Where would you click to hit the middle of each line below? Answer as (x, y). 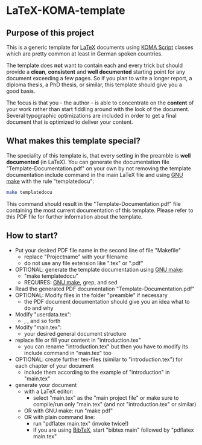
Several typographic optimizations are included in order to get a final (91, 116)
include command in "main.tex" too (68, 353)
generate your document (46, 385)
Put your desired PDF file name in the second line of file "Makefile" (98, 250)
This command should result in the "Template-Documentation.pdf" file (93, 203)
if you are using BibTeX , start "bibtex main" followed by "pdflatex (113, 430)
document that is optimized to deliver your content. (70, 122)
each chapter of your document (55, 365)
